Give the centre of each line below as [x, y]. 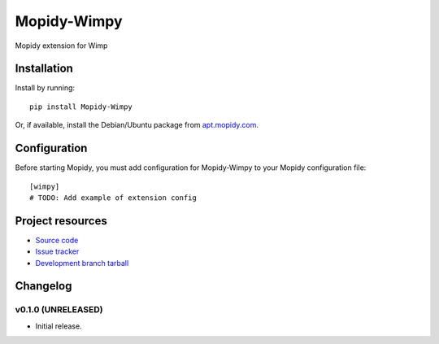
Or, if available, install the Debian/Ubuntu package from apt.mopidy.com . [137, 125]
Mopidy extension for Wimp [61, 46]
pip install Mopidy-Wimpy [81, 107]
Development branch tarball [82, 263]
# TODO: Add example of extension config [113, 198]
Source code [57, 240]
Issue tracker [57, 251]
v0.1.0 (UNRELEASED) [59, 310]
